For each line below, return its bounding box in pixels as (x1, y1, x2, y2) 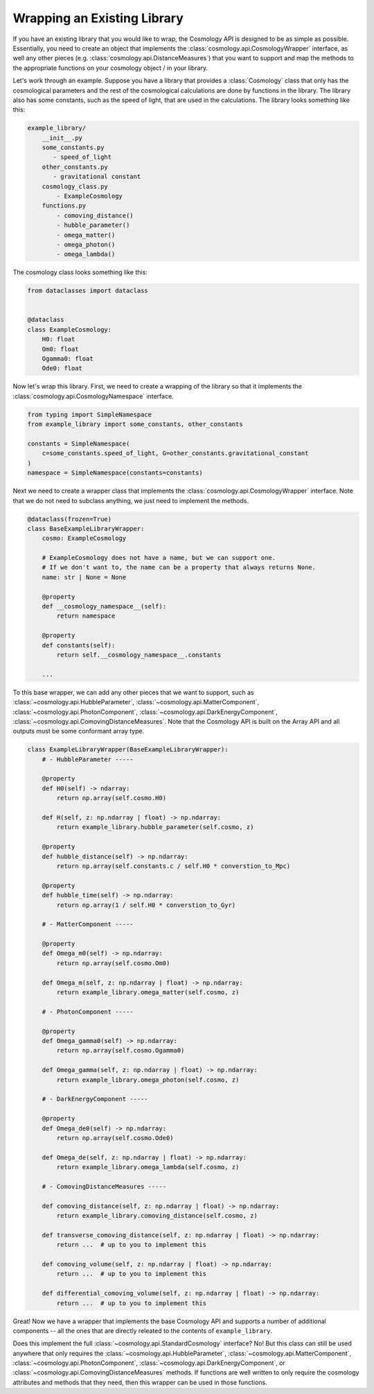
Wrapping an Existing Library (12, 10, 184, 26)
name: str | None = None (42, 573, 127, 581)
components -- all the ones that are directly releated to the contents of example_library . (12, 1326, 273, 1335)
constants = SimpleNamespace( (27, 439, 130, 448)
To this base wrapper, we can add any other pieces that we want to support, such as (12, 688, 254, 697)
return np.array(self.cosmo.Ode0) (56, 1134, 174, 1141)
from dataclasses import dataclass (27, 287, 148, 295)
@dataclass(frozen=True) (27, 515, 112, 523)
